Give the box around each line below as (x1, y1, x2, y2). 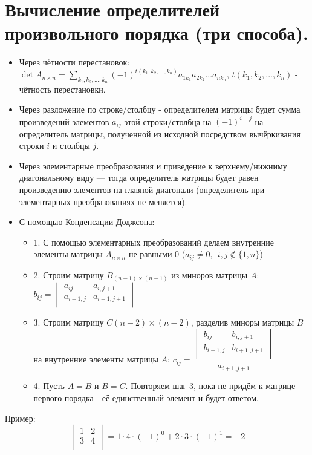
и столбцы (52, 139, 90, 152)
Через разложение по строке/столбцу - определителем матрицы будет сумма (19, 103, 301, 116)
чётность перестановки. (19, 82, 106, 95)
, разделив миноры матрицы (190, 316, 294, 329)
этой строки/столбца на (124, 115, 212, 128)
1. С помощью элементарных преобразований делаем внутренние (33, 235, 274, 248)
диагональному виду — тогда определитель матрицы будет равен (19, 171, 259, 184)
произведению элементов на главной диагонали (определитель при (19, 183, 265, 196)
